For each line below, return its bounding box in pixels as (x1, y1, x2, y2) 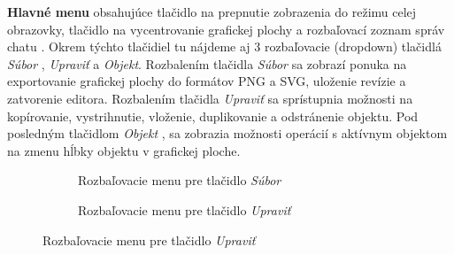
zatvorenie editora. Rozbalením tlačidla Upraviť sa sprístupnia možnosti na (7, 89, 413, 107)
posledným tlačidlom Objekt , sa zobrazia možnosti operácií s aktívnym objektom (7, 124, 448, 143)
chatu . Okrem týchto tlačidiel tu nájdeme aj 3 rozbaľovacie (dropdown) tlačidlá (7, 37, 442, 56)
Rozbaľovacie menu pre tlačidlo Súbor (78, 171, 281, 189)
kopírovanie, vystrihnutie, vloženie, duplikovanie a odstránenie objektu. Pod (7, 106, 419, 125)
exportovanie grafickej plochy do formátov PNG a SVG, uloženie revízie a (7, 72, 406, 90)
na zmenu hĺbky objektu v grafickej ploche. (7, 141, 241, 159)
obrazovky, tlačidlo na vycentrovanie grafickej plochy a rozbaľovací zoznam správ (7, 19, 445, 38)
